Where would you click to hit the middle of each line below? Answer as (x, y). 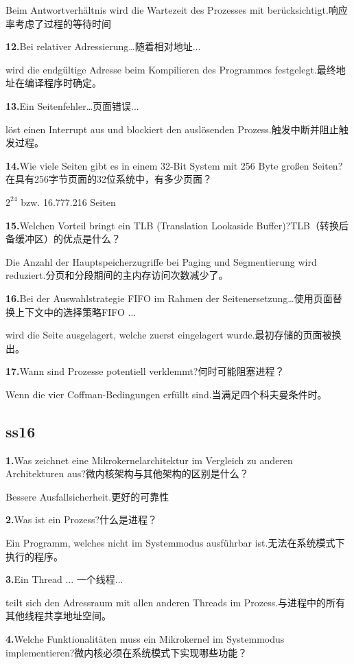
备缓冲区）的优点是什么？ (63, 239)
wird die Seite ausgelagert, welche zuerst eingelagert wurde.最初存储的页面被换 (174, 335)
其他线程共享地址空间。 (58, 616)
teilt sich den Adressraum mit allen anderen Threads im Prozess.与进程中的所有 (176, 602)
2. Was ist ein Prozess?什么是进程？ (82, 519)
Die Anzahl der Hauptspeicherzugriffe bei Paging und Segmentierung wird (161, 261)
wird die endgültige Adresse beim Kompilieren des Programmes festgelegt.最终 (171, 69)
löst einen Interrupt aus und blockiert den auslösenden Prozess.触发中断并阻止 (172, 129)
